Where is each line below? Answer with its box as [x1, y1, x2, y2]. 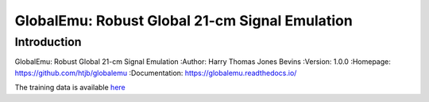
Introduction [14, 35, 82, 49]
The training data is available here [14, 83, 126, 93]
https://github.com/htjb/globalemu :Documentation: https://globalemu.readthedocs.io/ [14, 68, 297, 77]
